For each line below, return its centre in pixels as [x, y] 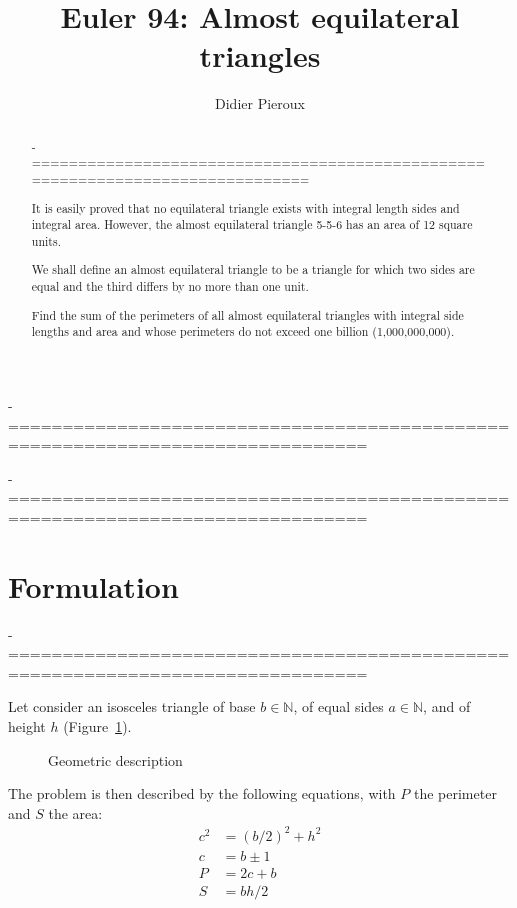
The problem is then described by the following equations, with [202, 793]
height [27, 726]
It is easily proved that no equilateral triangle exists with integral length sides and [245, 207]
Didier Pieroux [260, 103]
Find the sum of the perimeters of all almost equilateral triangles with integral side [247, 314]
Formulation [93, 585]
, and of [447, 706]
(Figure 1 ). [97, 726]
